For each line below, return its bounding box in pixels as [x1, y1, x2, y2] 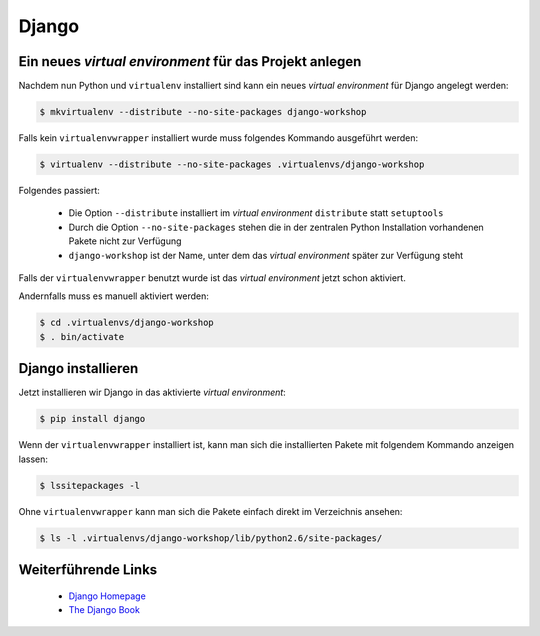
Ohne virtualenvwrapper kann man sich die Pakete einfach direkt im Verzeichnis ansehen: [18, 505, 403, 517]
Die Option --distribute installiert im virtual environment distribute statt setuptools [68, 207, 444, 219]
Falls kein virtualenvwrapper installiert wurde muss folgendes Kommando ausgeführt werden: [18, 132, 419, 144]
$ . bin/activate [39, 331, 125, 342]
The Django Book [68, 603, 140, 615]
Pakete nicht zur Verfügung [68, 235, 182, 247]
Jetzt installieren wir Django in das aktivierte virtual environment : [18, 386, 287, 399]
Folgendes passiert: [18, 185, 100, 196]
